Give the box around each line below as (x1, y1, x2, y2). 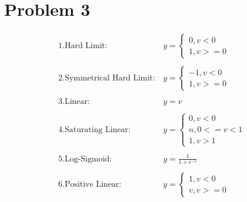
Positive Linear (65, 180, 119, 189)
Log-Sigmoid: (65, 154, 112, 163)
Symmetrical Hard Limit (65, 74, 153, 83)
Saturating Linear (65, 125, 128, 134)
